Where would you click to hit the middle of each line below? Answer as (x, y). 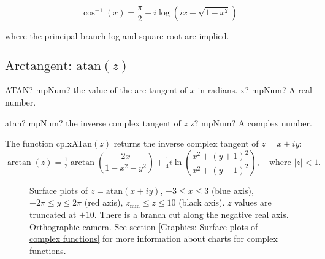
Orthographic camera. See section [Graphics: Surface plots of (144, 226)
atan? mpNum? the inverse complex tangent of (93, 122)
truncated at (53, 214)
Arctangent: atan (53, 66)
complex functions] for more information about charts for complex (154, 238)
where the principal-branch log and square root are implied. (117, 36)
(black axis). (202, 202)
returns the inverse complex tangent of (186, 143)
